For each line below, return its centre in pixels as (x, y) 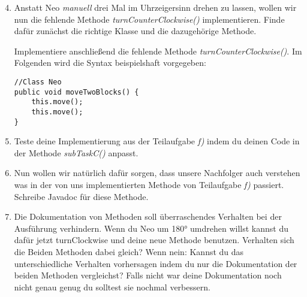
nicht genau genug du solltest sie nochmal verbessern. (112, 287)
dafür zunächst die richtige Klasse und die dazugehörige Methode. (135, 31)
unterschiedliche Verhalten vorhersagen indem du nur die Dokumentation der (156, 263)
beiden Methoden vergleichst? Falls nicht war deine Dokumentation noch (148, 275)
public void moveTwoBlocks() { (76, 92)
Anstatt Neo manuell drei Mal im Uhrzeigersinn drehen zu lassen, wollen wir (155, 7)
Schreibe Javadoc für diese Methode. (81, 196)
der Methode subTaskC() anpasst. (76, 152)
